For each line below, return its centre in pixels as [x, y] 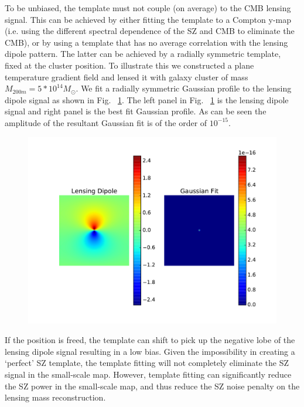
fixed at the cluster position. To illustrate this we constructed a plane [129, 65]
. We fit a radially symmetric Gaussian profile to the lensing [184, 88]
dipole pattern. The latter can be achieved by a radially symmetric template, [143, 54]
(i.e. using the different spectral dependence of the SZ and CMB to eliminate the [150, 31]
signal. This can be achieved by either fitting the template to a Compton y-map [148, 19]
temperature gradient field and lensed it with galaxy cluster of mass [127, 77]
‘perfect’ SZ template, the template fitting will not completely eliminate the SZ [147, 363]
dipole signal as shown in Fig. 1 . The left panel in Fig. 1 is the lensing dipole [147, 99]
